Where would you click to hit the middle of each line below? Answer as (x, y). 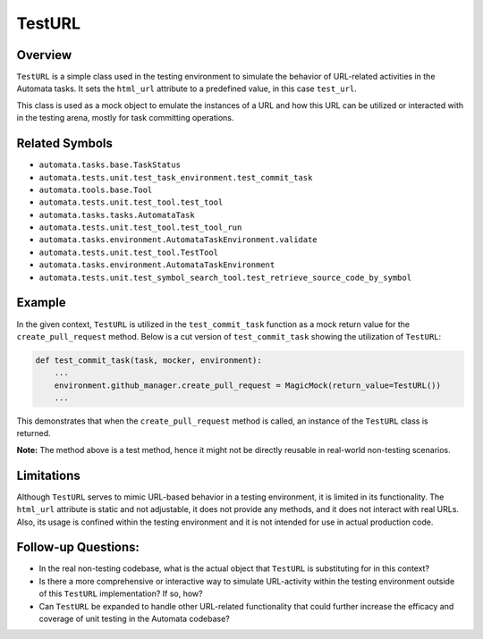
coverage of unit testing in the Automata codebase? (134, 619)
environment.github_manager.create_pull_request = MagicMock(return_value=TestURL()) (248, 385)
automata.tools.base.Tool (96, 189)
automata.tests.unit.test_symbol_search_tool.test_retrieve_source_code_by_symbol (225, 277)
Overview (44, 55)
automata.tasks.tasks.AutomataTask (117, 215)
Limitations (48, 475)
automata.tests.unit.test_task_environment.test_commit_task (176, 177)
